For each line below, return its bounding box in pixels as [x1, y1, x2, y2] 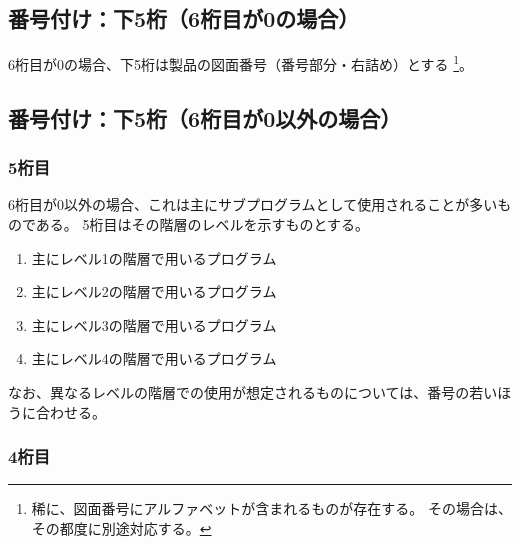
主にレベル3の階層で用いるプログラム [31, 314, 277, 335]
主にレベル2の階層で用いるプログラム [31, 281, 277, 302]
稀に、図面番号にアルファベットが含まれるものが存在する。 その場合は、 [31, 498, 512, 519]
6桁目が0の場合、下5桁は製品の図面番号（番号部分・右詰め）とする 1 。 [8, 51, 474, 74]
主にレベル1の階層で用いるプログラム [31, 247, 277, 268]
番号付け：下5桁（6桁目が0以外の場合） [8, 102, 402, 133]
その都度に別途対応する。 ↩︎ [31, 518, 212, 539]
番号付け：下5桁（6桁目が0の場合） [8, 3, 360, 34]
